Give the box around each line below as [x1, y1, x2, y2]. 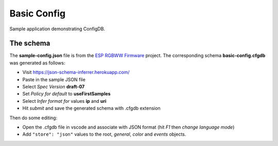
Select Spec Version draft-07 [22, 84, 85, 90]
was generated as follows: [9, 60, 65, 66]
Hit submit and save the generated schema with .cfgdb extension [22, 105, 161, 112]
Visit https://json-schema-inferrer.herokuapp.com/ [22, 69, 130, 76]
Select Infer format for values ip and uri [22, 98, 107, 104]
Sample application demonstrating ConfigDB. [9, 26, 106, 32]
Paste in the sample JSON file [22, 76, 86, 82]
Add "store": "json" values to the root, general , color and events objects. [22, 131, 186, 137]
